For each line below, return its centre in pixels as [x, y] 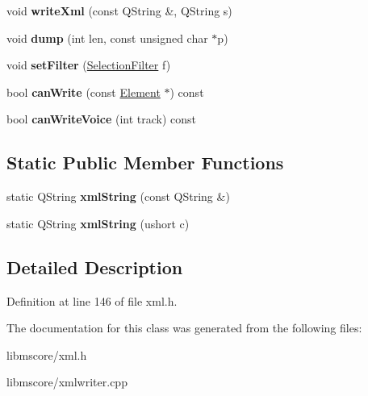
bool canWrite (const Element [84, 92]
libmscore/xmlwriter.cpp [67, 382]
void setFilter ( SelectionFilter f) [89, 65]
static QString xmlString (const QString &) [118, 196]
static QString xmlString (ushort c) [98, 223]
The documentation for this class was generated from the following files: [184, 328]
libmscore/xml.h [47, 354]
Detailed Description [95, 267]
